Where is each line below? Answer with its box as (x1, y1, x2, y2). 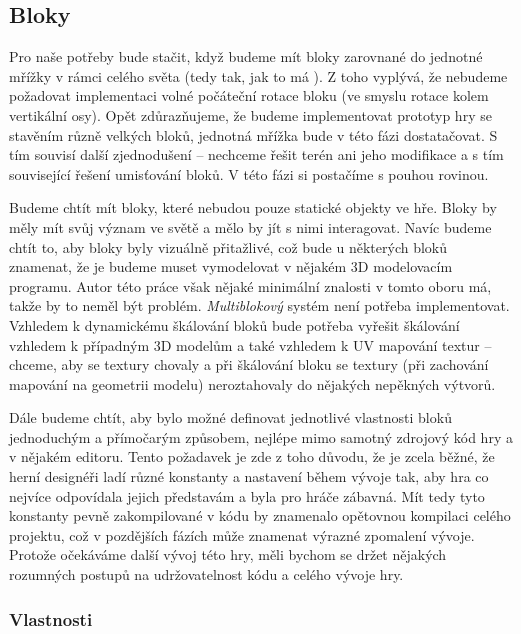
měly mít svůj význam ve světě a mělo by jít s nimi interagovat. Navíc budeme (9, 216, 492, 237)
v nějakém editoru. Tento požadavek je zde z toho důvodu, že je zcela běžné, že (9, 446, 495, 467)
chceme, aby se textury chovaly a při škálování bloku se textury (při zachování (9, 354, 489, 375)
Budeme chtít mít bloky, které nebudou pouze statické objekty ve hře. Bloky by (9, 197, 497, 218)
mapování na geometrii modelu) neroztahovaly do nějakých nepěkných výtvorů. (9, 373, 496, 394)
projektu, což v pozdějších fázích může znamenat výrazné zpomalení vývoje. (9, 524, 475, 545)
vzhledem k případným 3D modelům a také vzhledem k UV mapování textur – (9, 334, 492, 355)
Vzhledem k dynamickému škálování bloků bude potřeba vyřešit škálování (9, 314, 460, 335)
